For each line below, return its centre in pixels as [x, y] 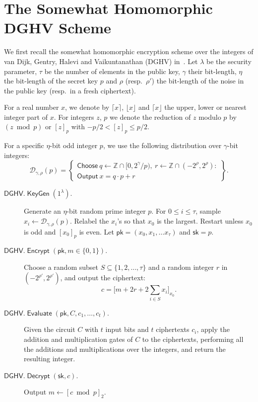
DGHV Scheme [58, 28]
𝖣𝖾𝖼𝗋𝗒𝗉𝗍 [38, 376]
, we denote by [87, 107]
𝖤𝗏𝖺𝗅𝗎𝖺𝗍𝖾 [39, 313]
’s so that [131, 221]
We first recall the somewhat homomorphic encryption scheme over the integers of [129, 51]
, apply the [213, 329]
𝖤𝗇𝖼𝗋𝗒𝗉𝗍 [38, 251]
